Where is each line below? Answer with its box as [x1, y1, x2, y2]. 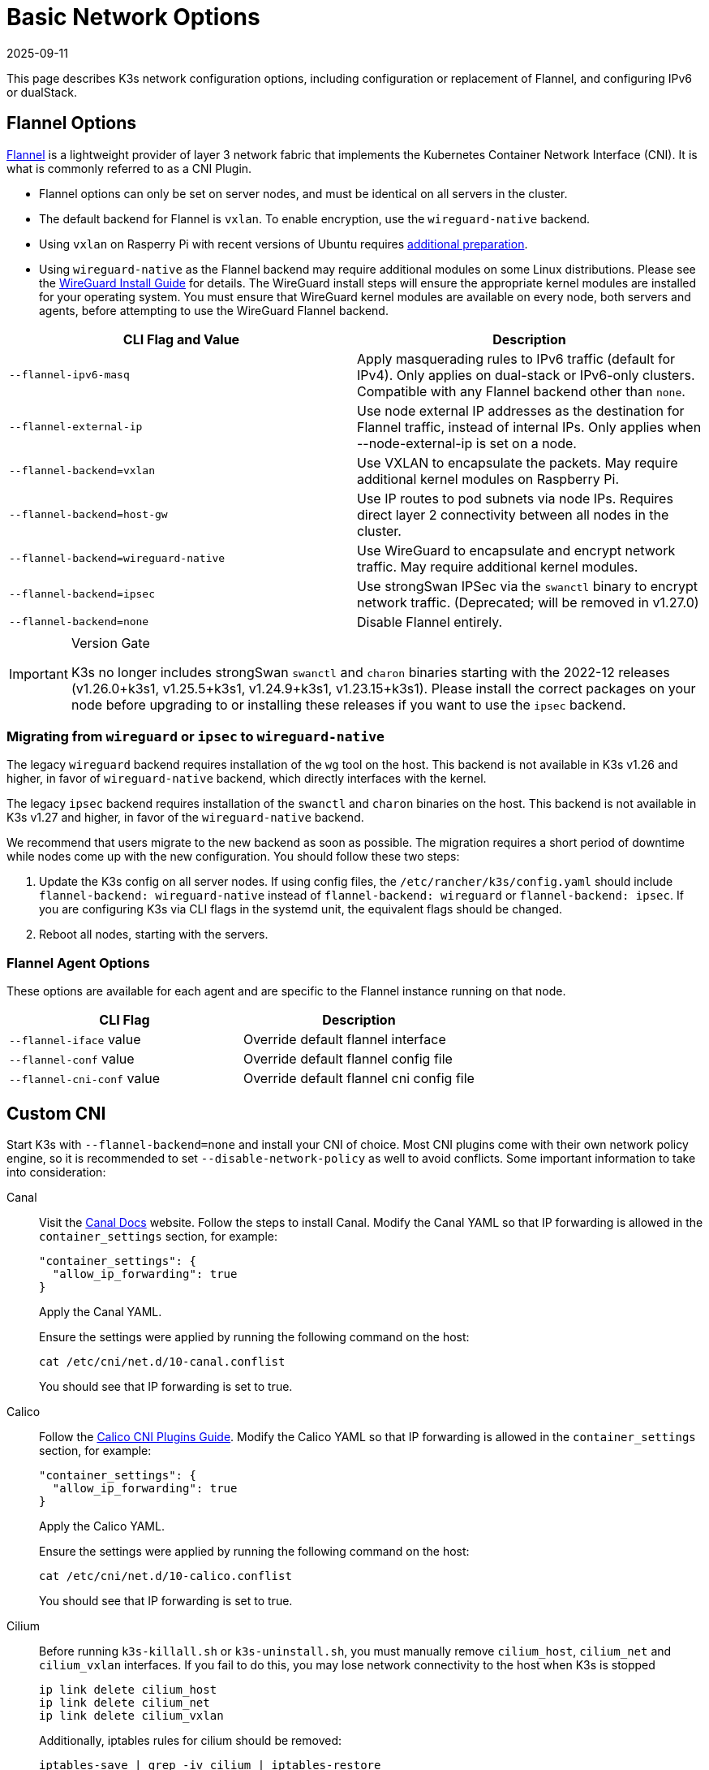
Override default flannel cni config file [243, 1070, 475, 1087]
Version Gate [71, 634, 150, 651]
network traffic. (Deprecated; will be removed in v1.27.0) [357, 594, 699, 611]
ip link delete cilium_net [39, 1695, 210, 1709]
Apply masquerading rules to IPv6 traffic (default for [357, 350, 676, 367]
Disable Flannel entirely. [357, 613, 503, 630]
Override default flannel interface [243, 1031, 446, 1048]
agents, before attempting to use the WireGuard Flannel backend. [39, 303, 389, 317]
